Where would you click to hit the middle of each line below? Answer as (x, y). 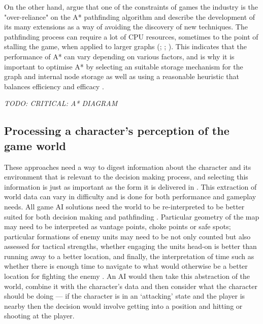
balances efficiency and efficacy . (54, 86)
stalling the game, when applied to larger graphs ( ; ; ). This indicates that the (126, 46)
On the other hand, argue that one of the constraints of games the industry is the (131, 7)
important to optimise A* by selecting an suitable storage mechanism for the (124, 66)
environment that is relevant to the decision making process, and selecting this (126, 177)
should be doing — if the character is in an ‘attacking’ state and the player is (125, 296)
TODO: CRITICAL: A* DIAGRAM (61, 103)
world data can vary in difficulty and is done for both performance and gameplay (130, 196)
